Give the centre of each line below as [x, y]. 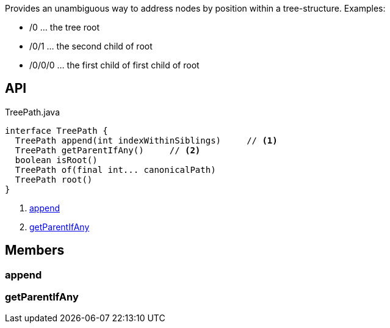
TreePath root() [54, 179]
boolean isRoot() [56, 160]
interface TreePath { [56, 130]
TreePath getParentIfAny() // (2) [108, 150]
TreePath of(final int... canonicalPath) [115, 169]
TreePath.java [33, 112]
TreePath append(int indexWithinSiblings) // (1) [146, 140]
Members [35, 250]
